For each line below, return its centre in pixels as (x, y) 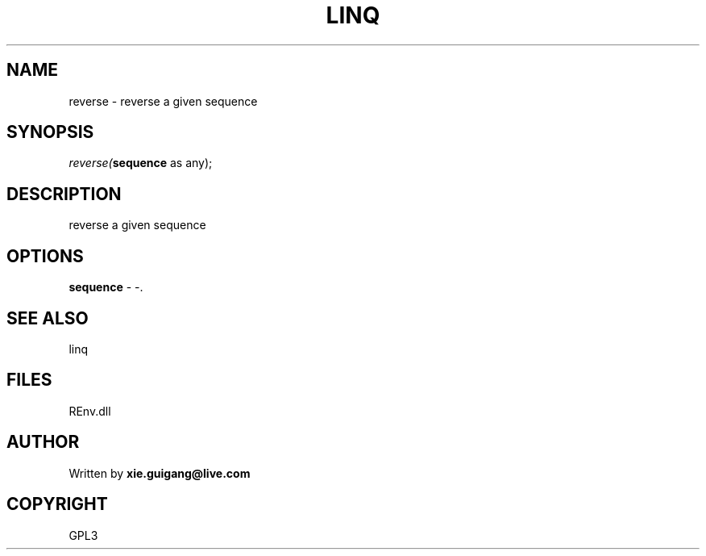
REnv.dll (90, 411)
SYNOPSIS (50, 132)
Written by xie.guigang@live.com (160, 473)
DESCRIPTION (64, 194)
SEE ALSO (48, 318)
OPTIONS (45, 256)
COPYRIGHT (57, 504)
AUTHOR (43, 442)
